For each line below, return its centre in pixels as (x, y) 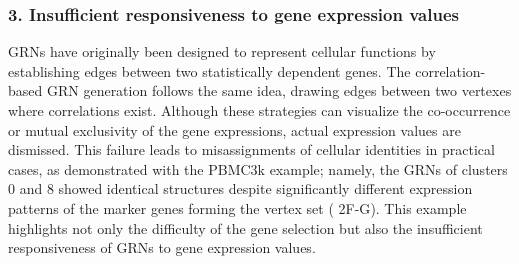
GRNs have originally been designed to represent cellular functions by (222, 51)
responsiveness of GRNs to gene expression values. (162, 247)
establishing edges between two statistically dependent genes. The (209, 70)
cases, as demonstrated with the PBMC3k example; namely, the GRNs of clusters (258, 168)
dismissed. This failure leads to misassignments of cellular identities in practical (251, 149)
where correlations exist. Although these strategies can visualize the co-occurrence (259, 110)
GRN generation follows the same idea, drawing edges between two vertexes (279, 90)
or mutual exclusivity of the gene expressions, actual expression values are (234, 129)
